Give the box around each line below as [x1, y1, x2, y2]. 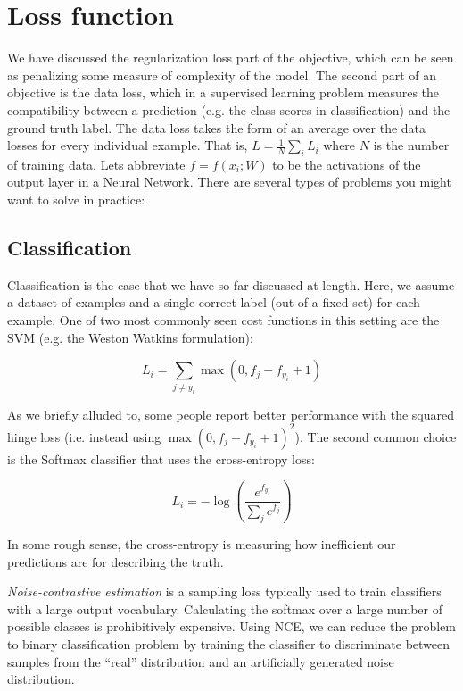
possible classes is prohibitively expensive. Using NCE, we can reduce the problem [7, 617, 456, 636]
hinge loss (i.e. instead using [7, 427, 161, 445]
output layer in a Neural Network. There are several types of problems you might [7, 172, 451, 191]
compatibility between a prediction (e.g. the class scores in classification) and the [7, 100, 451, 119]
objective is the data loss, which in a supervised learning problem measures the [7, 83, 440, 102]
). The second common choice [294, 427, 457, 445]
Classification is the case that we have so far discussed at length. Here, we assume [7, 275, 455, 294]
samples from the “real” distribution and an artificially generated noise [7, 652, 394, 670]
